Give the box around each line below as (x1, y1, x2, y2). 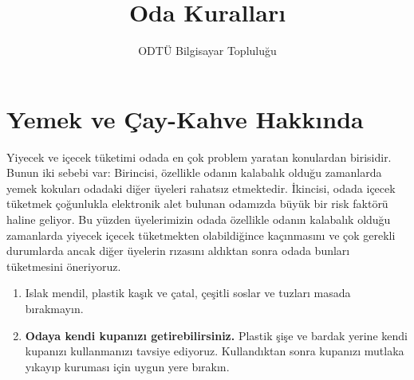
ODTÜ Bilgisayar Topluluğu (138, 42, 277, 59)
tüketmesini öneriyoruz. (6, 257, 121, 274)
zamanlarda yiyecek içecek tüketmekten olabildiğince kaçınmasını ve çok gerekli (6, 226, 396, 243)
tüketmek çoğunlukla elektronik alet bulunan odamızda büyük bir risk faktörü (6, 195, 388, 212)
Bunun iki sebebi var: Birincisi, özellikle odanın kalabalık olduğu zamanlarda (6, 164, 382, 181)
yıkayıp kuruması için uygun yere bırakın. (25, 358, 230, 374)
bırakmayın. (25, 300, 84, 316)
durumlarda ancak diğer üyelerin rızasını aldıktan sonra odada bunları (6, 242, 350, 259)
